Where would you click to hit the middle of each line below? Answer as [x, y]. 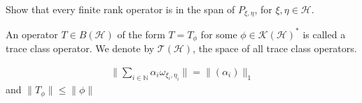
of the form [141, 34]
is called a [324, 34]
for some [219, 34]
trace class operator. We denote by [80, 48]
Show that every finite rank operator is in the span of [120, 9]
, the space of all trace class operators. [275, 48]
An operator [32, 34]
